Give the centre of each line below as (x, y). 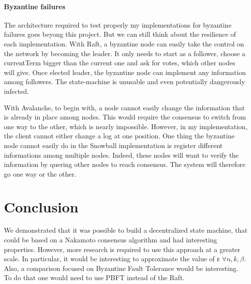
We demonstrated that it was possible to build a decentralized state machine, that (126, 230)
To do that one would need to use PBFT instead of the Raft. (94, 277)
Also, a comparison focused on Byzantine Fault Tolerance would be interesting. (121, 268)
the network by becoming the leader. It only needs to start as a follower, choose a (125, 53)
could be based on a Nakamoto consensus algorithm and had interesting (111, 240)
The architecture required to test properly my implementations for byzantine (118, 24)
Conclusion (41, 207)
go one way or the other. (40, 173)
